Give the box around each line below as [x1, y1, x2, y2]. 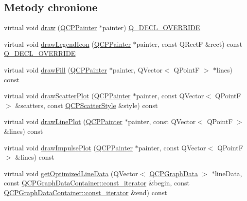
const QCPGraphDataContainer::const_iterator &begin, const [4, 178, 190, 188]
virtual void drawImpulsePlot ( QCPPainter [4, 142, 133, 152]
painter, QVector [112, 64, 162, 74]
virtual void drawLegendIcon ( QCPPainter [4, 38, 131, 49]
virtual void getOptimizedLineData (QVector [4, 168, 138, 178]
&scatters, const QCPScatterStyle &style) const [15, 100, 158, 110]
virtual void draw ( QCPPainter [4, 22, 97, 33]
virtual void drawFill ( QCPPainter [4, 64, 107, 74]
